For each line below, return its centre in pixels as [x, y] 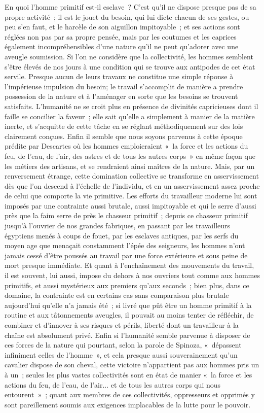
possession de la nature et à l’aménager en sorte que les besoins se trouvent [121, 96]
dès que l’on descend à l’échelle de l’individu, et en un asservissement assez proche [132, 185]
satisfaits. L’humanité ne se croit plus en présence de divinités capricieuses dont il [131, 106]
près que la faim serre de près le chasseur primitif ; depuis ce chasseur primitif [126, 215]
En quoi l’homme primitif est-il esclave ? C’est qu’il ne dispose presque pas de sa [130, 7]
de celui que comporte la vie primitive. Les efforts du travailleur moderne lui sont [131, 196]
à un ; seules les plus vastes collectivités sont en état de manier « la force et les [128, 374]
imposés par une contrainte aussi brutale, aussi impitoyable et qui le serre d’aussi [130, 205]
